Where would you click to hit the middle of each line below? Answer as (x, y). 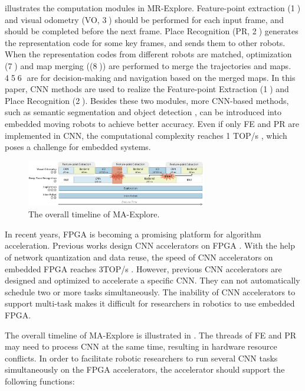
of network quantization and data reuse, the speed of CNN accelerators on (139, 257)
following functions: (40, 381)
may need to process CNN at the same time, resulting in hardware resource (141, 346)
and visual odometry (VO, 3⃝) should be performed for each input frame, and (144, 19)
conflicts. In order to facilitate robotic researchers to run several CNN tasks (141, 358)
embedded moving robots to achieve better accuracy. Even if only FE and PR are (152, 123)
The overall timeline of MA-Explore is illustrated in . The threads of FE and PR (151, 335)
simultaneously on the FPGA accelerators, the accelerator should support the (145, 369)
